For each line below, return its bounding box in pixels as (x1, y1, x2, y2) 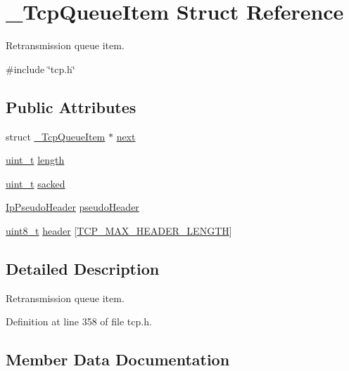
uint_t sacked (6, 176, 65, 190)
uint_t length (6, 152, 65, 167)
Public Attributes (6, 96, 137, 117)
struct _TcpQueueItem (6, 129, 106, 143)
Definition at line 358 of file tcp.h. (6, 314, 152, 329)
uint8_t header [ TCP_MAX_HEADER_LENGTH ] (6, 223, 232, 237)
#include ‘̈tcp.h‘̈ (6, 61, 75, 76)
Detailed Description (6, 257, 160, 279)
